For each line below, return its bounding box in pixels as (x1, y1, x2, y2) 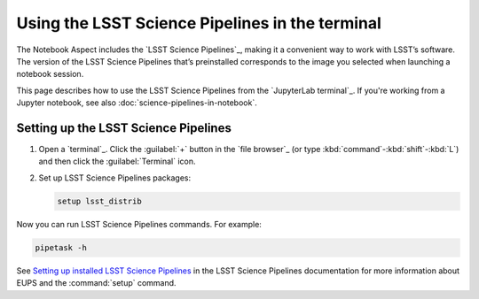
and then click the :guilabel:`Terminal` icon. (38, 156, 196, 167)
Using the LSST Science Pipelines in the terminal (16, 13, 381, 33)
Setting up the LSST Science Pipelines (16, 120, 232, 135)
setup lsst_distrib (57, 195, 142, 206)
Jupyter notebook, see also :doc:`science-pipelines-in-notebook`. (16, 97, 257, 108)
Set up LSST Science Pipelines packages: (38, 172, 192, 183)
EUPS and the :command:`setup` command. (16, 278, 177, 288)
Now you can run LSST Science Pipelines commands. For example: (16, 218, 262, 229)
